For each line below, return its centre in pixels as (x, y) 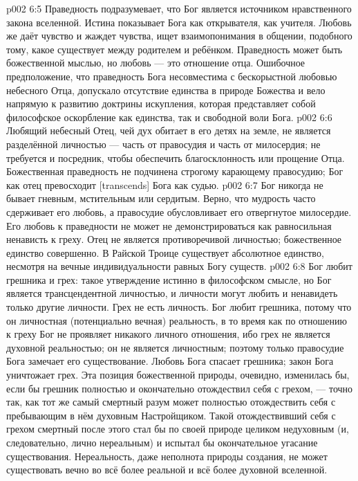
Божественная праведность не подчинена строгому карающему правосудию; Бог (175, 171)
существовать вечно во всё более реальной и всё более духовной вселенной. (167, 470)
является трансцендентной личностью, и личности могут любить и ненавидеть (172, 293)
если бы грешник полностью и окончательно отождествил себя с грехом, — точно (180, 388)
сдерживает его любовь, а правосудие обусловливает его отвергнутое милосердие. (179, 211)
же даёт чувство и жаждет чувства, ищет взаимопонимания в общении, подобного (179, 36)
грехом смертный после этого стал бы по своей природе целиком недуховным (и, (178, 429)
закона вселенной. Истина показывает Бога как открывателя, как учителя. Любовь (179, 22)
